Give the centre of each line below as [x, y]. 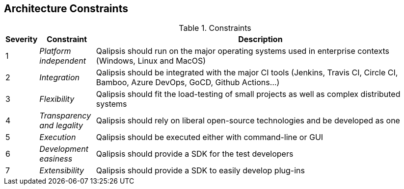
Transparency [65, 116]
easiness [56, 159]
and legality [61, 126]
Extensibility [62, 171]
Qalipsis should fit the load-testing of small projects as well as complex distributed [248, 94]
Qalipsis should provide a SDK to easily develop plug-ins [200, 171]
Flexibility [57, 99]
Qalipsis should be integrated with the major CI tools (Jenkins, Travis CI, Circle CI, [247, 73]
